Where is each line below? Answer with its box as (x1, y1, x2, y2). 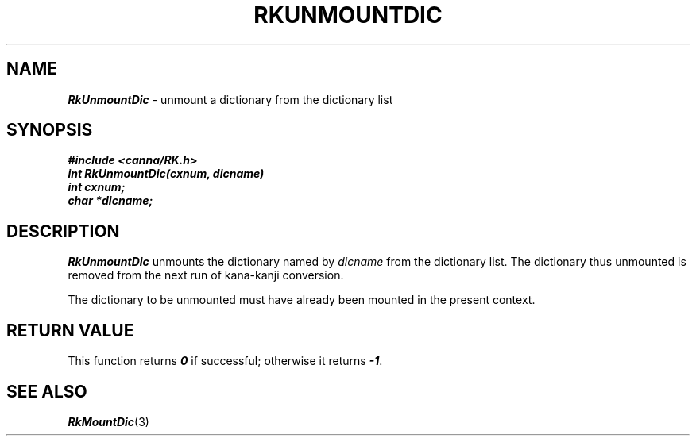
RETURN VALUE (6, 320, 134, 340)
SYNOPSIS (6, 120, 93, 140)
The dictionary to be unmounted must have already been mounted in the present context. (68, 293, 536, 307)
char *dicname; (68, 194, 153, 208)
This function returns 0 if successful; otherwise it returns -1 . (68, 354, 383, 368)
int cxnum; (68, 180, 126, 194)
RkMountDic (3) (68, 414, 149, 429)
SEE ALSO (6, 381, 87, 402)
